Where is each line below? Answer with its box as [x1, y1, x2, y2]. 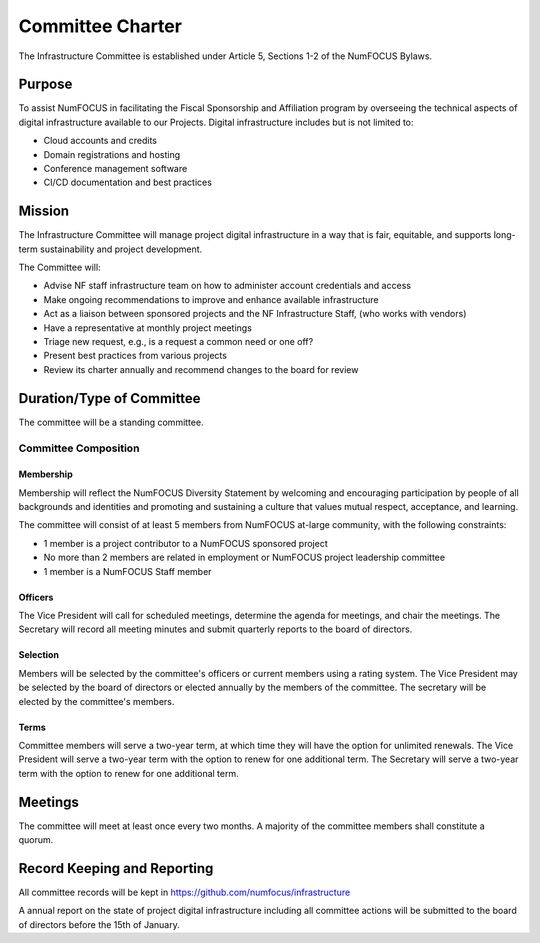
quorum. [18, 834, 54, 846]
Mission [18, 203, 70, 220]
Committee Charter [18, 15, 182, 37]
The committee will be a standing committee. [18, 416, 204, 428]
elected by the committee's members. [18, 695, 175, 707]
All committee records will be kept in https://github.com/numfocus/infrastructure [18, 886, 351, 898]
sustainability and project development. [40, 243, 203, 255]
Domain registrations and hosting [43, 148, 180, 160]
